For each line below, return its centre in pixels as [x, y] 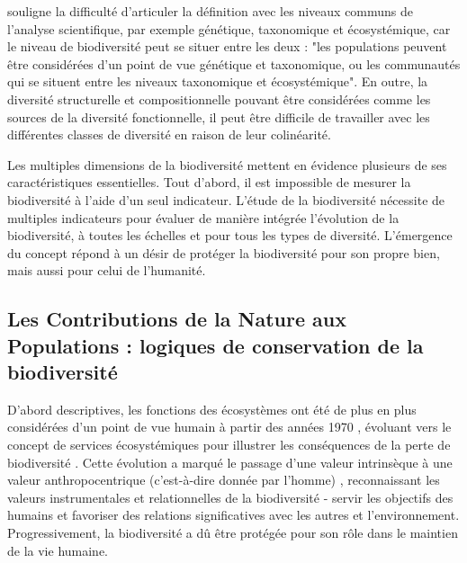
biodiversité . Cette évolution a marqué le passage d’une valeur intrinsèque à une [230, 462]
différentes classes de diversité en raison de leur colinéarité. [169, 134]
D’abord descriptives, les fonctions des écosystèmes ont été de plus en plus [212, 409]
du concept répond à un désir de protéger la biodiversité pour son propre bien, [224, 252]
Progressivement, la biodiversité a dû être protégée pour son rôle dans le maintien [233, 533]
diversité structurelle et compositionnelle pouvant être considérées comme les [219, 98]
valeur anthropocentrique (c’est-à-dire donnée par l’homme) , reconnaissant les [224, 480]
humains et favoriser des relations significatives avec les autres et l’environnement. [233, 515]
